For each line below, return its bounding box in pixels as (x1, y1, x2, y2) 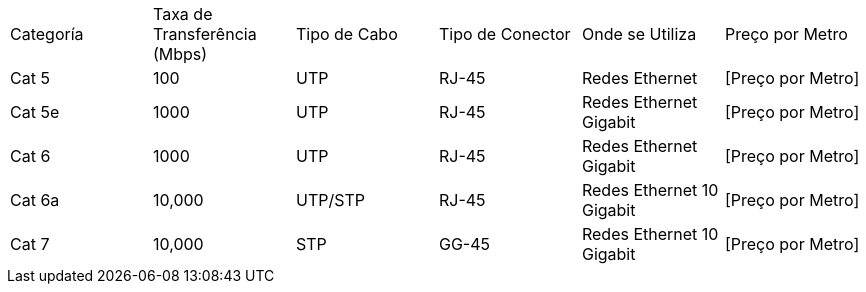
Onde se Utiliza (581, 24, 697, 44)
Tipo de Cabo (295, 24, 398, 44)
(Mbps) (152, 44, 208, 64)
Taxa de (152, 4, 213, 24)
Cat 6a (10, 190, 60, 210)
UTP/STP (295, 190, 365, 210)
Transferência (152, 24, 257, 44)
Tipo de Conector (438, 24, 571, 44)
